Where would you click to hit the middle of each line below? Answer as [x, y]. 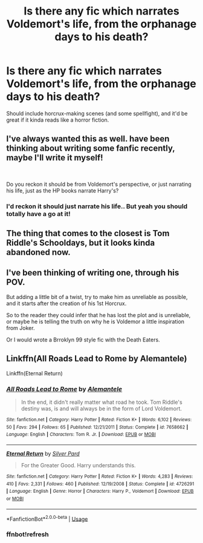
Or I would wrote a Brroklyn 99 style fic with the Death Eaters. [83, 340]
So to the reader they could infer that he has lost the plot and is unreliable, [98, 315]
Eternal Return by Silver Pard [43, 453]
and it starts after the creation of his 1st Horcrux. [66, 303]
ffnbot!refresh [28, 535]
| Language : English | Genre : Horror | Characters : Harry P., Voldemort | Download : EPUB [100, 492]
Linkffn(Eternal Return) [35, 373]
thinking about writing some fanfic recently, [91, 149]
